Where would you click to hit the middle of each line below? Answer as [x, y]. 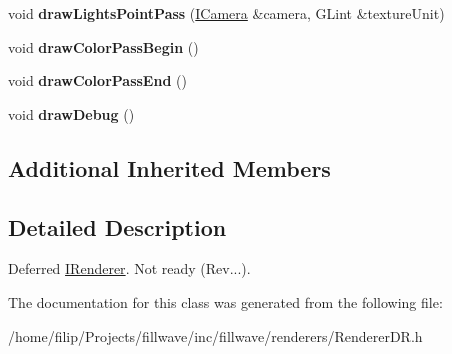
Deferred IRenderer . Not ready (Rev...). [129, 268]
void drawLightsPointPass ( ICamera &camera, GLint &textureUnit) [226, 13]
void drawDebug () [71, 113]
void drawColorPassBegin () [103, 46]
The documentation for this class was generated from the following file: [225, 301]
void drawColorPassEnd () [97, 80]
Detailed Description [117, 226]
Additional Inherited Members [169, 167]
